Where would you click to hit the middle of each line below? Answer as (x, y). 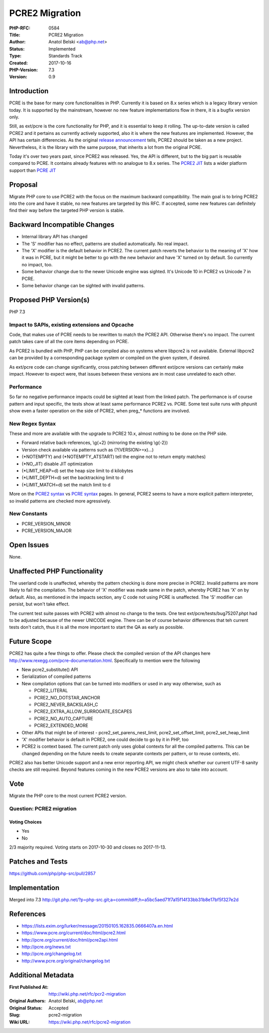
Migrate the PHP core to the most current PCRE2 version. (68, 796)
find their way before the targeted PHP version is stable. (67, 210)
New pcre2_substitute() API (50, 669)
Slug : (15, 1015)
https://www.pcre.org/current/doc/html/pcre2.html (74, 933)
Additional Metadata (42, 975)
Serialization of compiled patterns (56, 676)
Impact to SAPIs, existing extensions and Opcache (71, 325)
